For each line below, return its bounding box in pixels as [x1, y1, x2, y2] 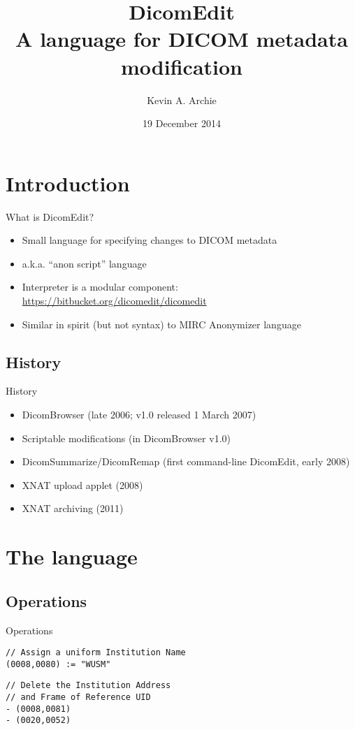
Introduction [6, 168, 130, 197]
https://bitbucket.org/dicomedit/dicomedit [22, 293, 207, 307]
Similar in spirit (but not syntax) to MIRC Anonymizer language [22, 316, 301, 331]
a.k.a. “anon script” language [22, 256, 147, 270]
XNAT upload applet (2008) [22, 477, 143, 492]
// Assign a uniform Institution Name [6, 648, 186, 658]
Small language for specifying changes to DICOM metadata [22, 233, 277, 247]
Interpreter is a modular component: [22, 279, 178, 294]
